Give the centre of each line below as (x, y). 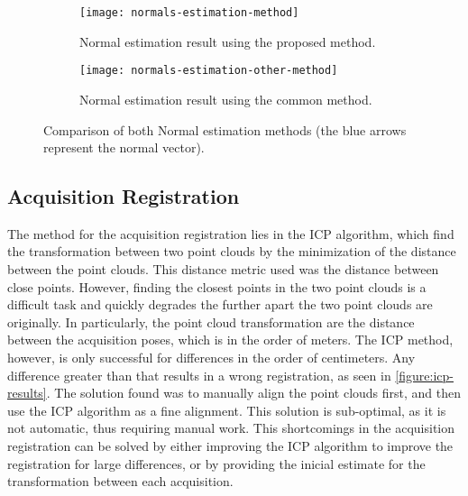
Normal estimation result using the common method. (226, 99)
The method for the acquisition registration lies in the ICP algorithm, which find (231, 233)
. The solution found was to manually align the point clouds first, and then (254, 393)
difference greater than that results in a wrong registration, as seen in (199, 375)
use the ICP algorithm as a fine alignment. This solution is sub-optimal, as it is (227, 410)
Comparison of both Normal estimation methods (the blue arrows (225, 129)
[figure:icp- (424, 375)
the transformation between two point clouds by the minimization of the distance (232, 251)
